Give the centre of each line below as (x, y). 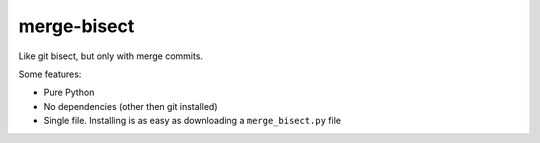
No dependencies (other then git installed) (130, 106)
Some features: (50, 74)
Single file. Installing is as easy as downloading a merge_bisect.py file (192, 121)
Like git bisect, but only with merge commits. (111, 56)
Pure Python (69, 92)
